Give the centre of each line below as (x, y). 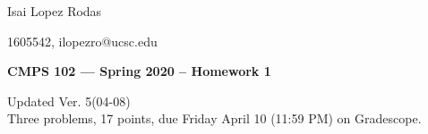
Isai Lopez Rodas (55, 11)
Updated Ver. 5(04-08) (69, 100)
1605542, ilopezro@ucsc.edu (82, 41)
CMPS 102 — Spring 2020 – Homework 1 (139, 71)
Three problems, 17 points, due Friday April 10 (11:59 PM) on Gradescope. (214, 118)
